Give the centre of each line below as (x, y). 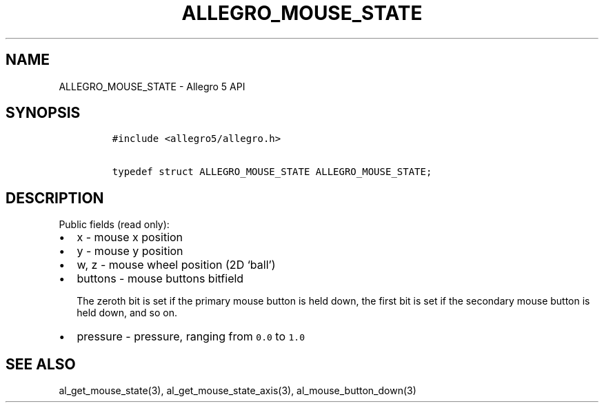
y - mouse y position (130, 251)
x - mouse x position (130, 237)
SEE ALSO (41, 364)
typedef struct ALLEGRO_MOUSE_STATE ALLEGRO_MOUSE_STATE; (272, 172)
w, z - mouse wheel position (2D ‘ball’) (176, 265)
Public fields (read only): (114, 225)
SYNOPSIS (43, 113)
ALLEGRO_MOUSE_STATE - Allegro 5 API (152, 86)
